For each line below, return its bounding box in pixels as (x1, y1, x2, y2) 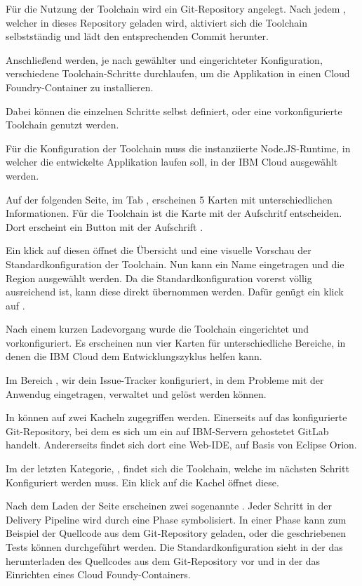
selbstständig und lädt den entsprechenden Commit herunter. (6, 29, 269, 44)
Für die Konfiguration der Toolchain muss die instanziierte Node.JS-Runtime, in (6, 140, 351, 155)
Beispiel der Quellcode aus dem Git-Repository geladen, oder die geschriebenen (6, 526, 347, 540)
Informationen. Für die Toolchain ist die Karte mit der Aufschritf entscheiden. (6, 206, 342, 220)
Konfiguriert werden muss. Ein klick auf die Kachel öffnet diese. (6, 474, 279, 489)
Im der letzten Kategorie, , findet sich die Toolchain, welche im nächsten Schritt (6, 461, 349, 476)
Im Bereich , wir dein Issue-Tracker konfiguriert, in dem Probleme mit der (6, 373, 324, 387)
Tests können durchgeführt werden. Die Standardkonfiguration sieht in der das (6, 540, 343, 554)
